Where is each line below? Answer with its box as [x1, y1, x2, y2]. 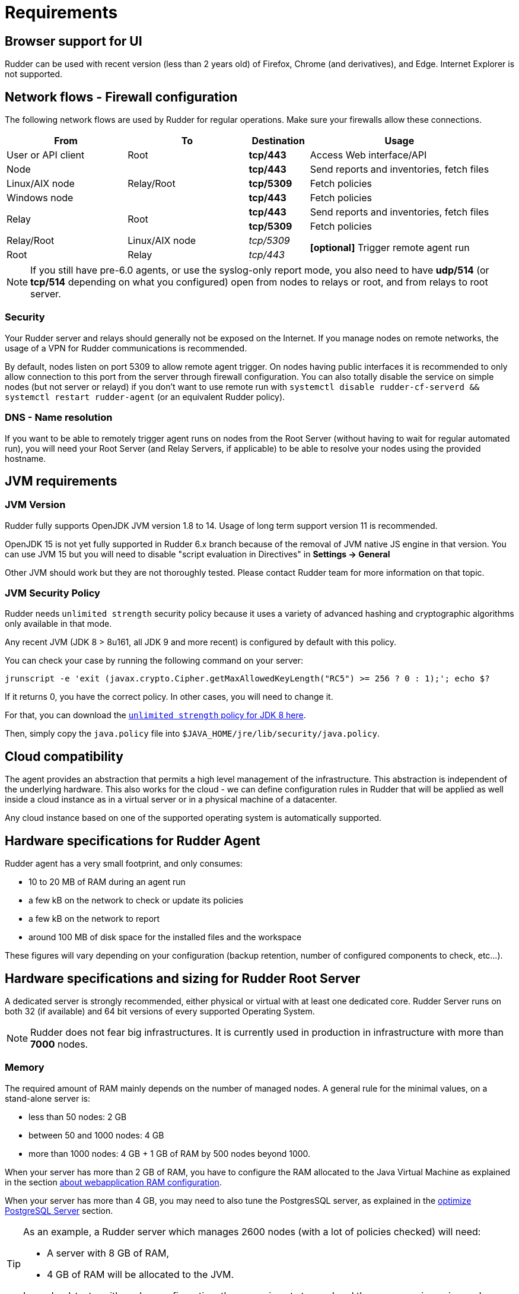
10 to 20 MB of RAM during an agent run [28, 877, 186, 887]
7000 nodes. [30, 1038, 88, 1051]
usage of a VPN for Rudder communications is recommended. [5, 342, 247, 353]
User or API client [7, 149, 85, 161]
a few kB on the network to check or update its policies [28, 895, 244, 906]
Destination [251, 135, 305, 147]
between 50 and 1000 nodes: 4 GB [28, 1130, 164, 1140]
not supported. [5, 69, 63, 80]
